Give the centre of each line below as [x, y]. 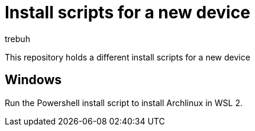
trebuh [17, 39]
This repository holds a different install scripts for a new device [127, 57]
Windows [33, 80]
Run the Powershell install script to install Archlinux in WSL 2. [124, 103]
